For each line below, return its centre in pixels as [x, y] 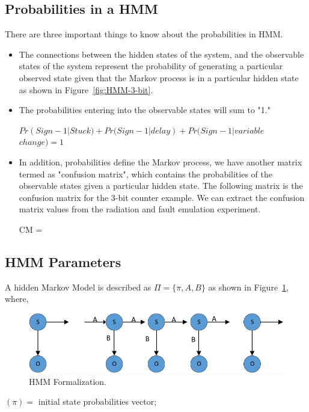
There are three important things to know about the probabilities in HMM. [144, 34]
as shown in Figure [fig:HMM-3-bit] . [86, 89]
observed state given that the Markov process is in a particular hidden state [159, 77]
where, [17, 299]
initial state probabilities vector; [97, 401]
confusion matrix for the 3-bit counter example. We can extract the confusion [162, 197]
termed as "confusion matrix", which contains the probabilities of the [145, 174]
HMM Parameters [63, 261]
